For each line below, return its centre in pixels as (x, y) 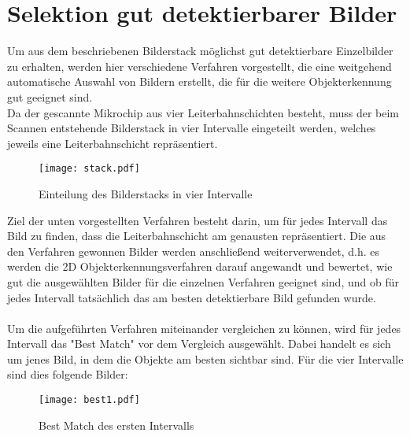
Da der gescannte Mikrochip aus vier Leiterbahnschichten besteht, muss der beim (203, 112)
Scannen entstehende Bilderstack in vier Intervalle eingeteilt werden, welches (192, 128)
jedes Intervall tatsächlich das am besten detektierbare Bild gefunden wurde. (192, 297)
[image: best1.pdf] (89, 400)
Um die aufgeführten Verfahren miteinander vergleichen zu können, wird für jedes (204, 328)
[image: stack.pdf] (89, 169)
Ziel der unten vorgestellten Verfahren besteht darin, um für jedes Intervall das (198, 220)
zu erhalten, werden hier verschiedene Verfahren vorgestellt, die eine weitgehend (199, 66)
